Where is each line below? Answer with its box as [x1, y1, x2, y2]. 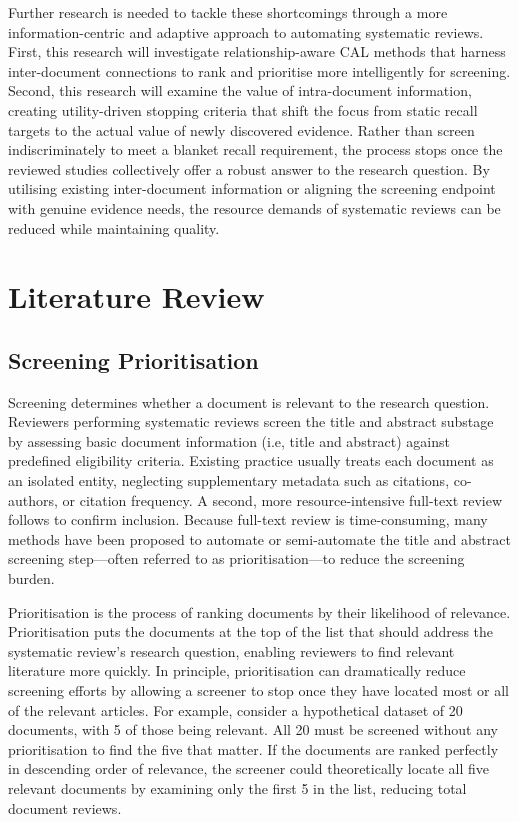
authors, [8, 489, 58, 510]
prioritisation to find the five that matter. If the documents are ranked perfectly [8, 738, 499, 759]
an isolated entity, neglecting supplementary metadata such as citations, [8, 470, 450, 491]
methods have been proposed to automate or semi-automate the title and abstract [8, 528, 511, 549]
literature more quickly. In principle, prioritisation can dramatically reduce [8, 660, 466, 681]
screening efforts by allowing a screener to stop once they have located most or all [8, 680, 510, 701]
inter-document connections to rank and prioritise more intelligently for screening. [8, 60, 511, 81]
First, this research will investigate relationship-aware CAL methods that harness [8, 41, 506, 62]
